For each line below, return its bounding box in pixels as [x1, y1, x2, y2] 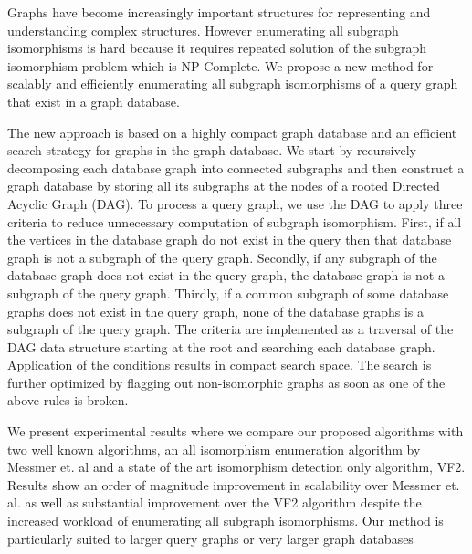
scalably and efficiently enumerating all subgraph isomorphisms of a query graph [7, 74, 458, 93]
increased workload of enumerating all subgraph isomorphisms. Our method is [7, 511, 444, 530]
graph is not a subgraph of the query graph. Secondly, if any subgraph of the [7, 247, 437, 267]
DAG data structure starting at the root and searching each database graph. [7, 337, 435, 356]
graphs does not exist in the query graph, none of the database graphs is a [7, 301, 425, 320]
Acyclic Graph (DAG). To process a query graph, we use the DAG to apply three [7, 193, 463, 213]
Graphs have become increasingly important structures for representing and [7, 3, 431, 21]
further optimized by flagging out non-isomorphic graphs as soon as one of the [7, 372, 446, 392]
